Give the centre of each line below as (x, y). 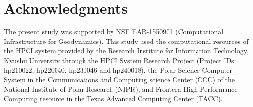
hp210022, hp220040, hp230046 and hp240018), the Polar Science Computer (118, 70)
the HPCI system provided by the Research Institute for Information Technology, (126, 51)
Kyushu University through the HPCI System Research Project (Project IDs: (120, 60)
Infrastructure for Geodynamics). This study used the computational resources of (126, 41)
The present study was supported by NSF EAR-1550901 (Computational (114, 32)
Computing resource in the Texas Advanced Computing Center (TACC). (113, 98)
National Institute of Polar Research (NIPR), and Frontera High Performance (121, 89)
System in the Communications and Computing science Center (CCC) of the (120, 79)
